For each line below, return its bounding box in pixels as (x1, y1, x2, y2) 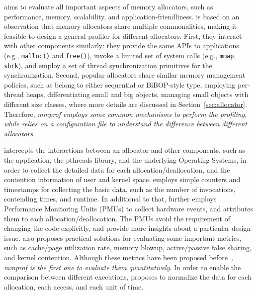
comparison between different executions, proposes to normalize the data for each (4, 272, 252, 282)
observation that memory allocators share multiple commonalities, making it (4, 21, 237, 31)
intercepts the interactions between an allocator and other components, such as (4, 145, 245, 155)
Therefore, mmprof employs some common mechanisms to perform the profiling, (4, 108, 247, 119)
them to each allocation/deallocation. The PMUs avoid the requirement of (4, 213, 230, 223)
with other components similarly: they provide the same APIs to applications (4, 40, 239, 51)
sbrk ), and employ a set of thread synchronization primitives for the (4, 60, 212, 70)
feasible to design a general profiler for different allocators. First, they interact (4, 30, 242, 41)
